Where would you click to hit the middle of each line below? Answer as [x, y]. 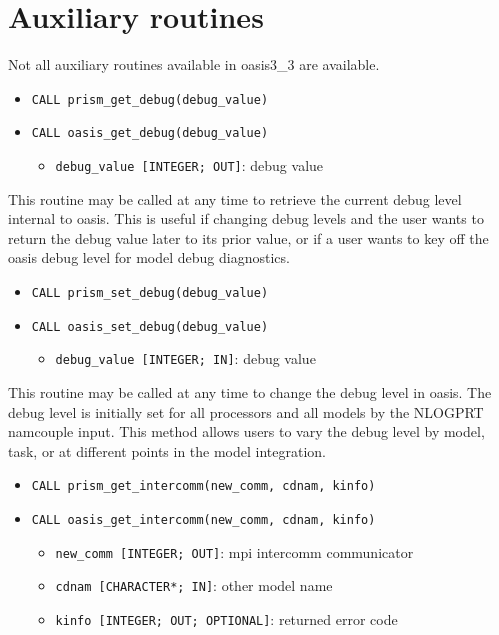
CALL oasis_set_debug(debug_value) [150, 326]
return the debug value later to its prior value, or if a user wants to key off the [248, 237]
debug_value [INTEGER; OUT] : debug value [189, 165]
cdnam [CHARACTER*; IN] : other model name [194, 585]
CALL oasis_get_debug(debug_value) [150, 133]
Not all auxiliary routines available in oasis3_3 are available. [194, 64]
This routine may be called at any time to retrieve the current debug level [235, 198]
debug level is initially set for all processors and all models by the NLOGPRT [246, 411]
